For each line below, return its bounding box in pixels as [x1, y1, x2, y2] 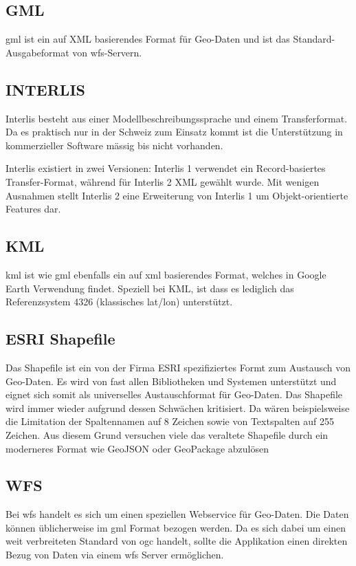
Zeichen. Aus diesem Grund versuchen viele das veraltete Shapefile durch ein [5, 427, 329, 442]
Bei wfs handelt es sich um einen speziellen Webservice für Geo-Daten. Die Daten [5, 507, 349, 521]
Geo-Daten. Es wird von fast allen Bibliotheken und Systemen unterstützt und [5, 373, 337, 388]
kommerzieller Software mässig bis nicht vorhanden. [5, 138, 223, 152]
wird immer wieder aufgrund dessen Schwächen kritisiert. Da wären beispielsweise [5, 400, 350, 415]
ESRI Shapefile [5, 328, 115, 349]
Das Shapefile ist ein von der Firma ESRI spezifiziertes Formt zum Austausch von [5, 360, 351, 374]
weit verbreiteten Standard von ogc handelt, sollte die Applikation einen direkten [5, 534, 348, 548]
